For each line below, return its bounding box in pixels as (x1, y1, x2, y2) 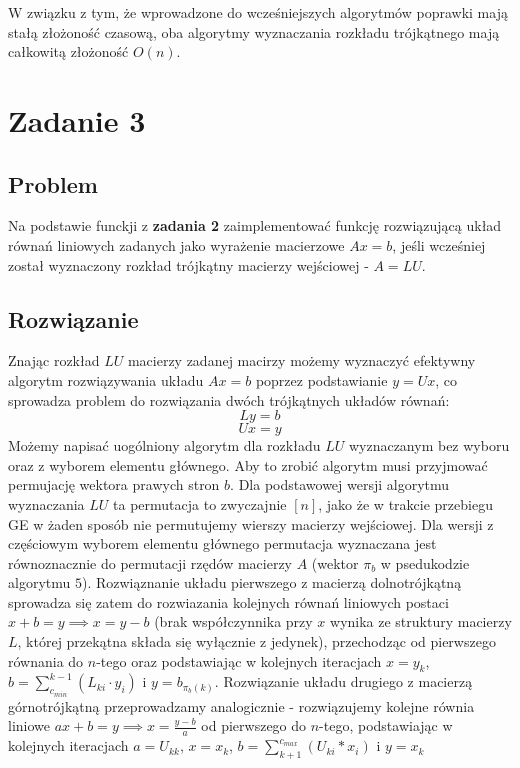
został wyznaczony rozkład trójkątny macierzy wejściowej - (8, 254, 369, 275)
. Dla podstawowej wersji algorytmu (230, 474, 450, 495)
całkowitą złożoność (8, 41, 129, 62)
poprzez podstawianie (255, 369, 388, 390)
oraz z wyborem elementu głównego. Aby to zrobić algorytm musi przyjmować (8, 454, 488, 475)
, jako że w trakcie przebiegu (318, 493, 493, 514)
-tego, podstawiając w (319, 715, 453, 736)
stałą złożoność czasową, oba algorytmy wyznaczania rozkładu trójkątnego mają (8, 21, 500, 42)
